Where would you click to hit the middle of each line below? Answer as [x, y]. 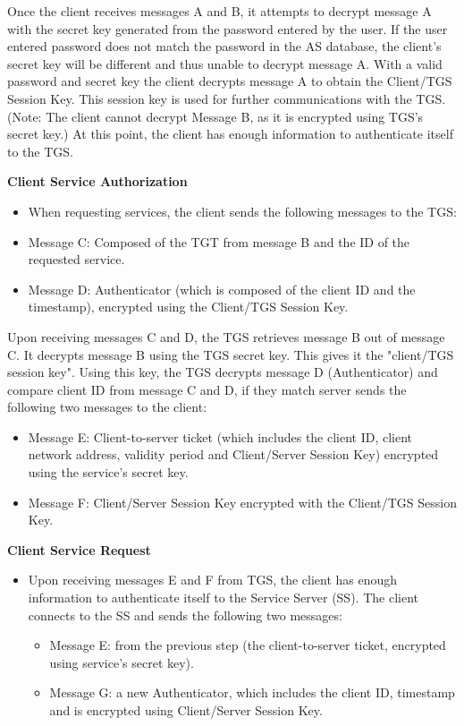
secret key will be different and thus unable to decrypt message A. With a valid [225, 63]
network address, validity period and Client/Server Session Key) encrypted [233, 454]
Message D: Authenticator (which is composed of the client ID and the [222, 289]
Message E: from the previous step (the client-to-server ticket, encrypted [248, 645]
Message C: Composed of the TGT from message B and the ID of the [219, 241]
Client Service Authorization [97, 181]
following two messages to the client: [107, 407]
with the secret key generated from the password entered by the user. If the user [228, 28]
